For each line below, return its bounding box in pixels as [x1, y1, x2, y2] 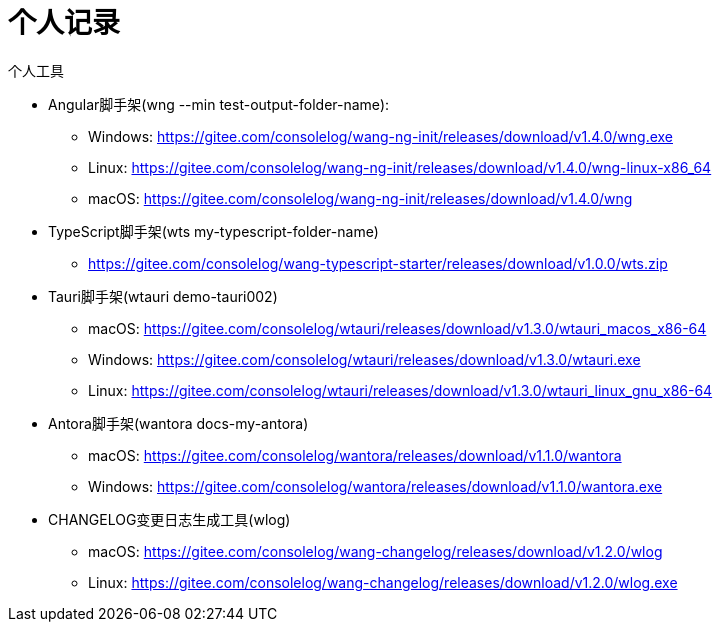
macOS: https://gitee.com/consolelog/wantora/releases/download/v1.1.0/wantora [88, 446, 622, 464]
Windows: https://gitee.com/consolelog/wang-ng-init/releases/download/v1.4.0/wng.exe [88, 127, 673, 145]
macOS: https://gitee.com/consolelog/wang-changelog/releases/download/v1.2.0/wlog [88, 542, 663, 560]
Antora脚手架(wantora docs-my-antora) [48, 414, 309, 432]
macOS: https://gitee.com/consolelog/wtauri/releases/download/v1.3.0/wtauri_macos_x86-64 [88, 319, 707, 337]
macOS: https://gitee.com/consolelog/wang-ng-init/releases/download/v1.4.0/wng [88, 189, 633, 207]
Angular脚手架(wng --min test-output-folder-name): [48, 95, 390, 113]
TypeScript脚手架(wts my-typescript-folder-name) [48, 222, 379, 240]
